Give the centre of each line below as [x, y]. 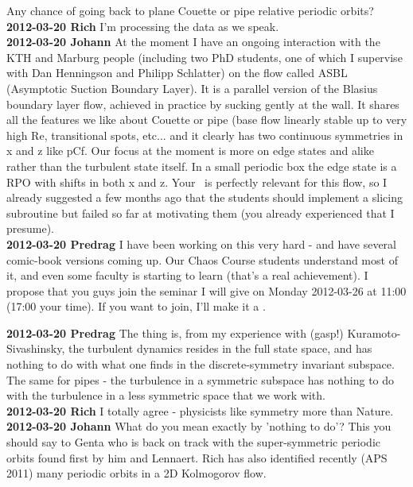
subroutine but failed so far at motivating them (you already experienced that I [201, 213]
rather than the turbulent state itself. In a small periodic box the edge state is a [202, 166]
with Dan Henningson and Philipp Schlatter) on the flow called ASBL [177, 73]
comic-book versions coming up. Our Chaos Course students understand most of [202, 259]
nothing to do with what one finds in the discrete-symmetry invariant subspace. [201, 364]
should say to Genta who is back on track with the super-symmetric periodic [194, 442]
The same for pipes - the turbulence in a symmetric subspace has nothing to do [201, 379]
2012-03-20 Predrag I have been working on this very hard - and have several [201, 244]
